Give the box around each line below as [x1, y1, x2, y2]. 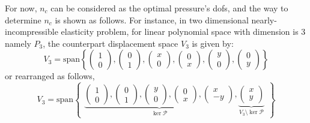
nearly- [251, 13, 277, 26]
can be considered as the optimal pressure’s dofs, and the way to [50, 2, 288, 14]
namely [5, 37, 31, 49]
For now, [5, 2, 37, 14]
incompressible [5, 25, 58, 38]
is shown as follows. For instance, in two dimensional [55, 13, 249, 26]
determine [5, 13, 41, 26]
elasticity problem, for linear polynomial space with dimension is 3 [61, 25, 306, 38]
